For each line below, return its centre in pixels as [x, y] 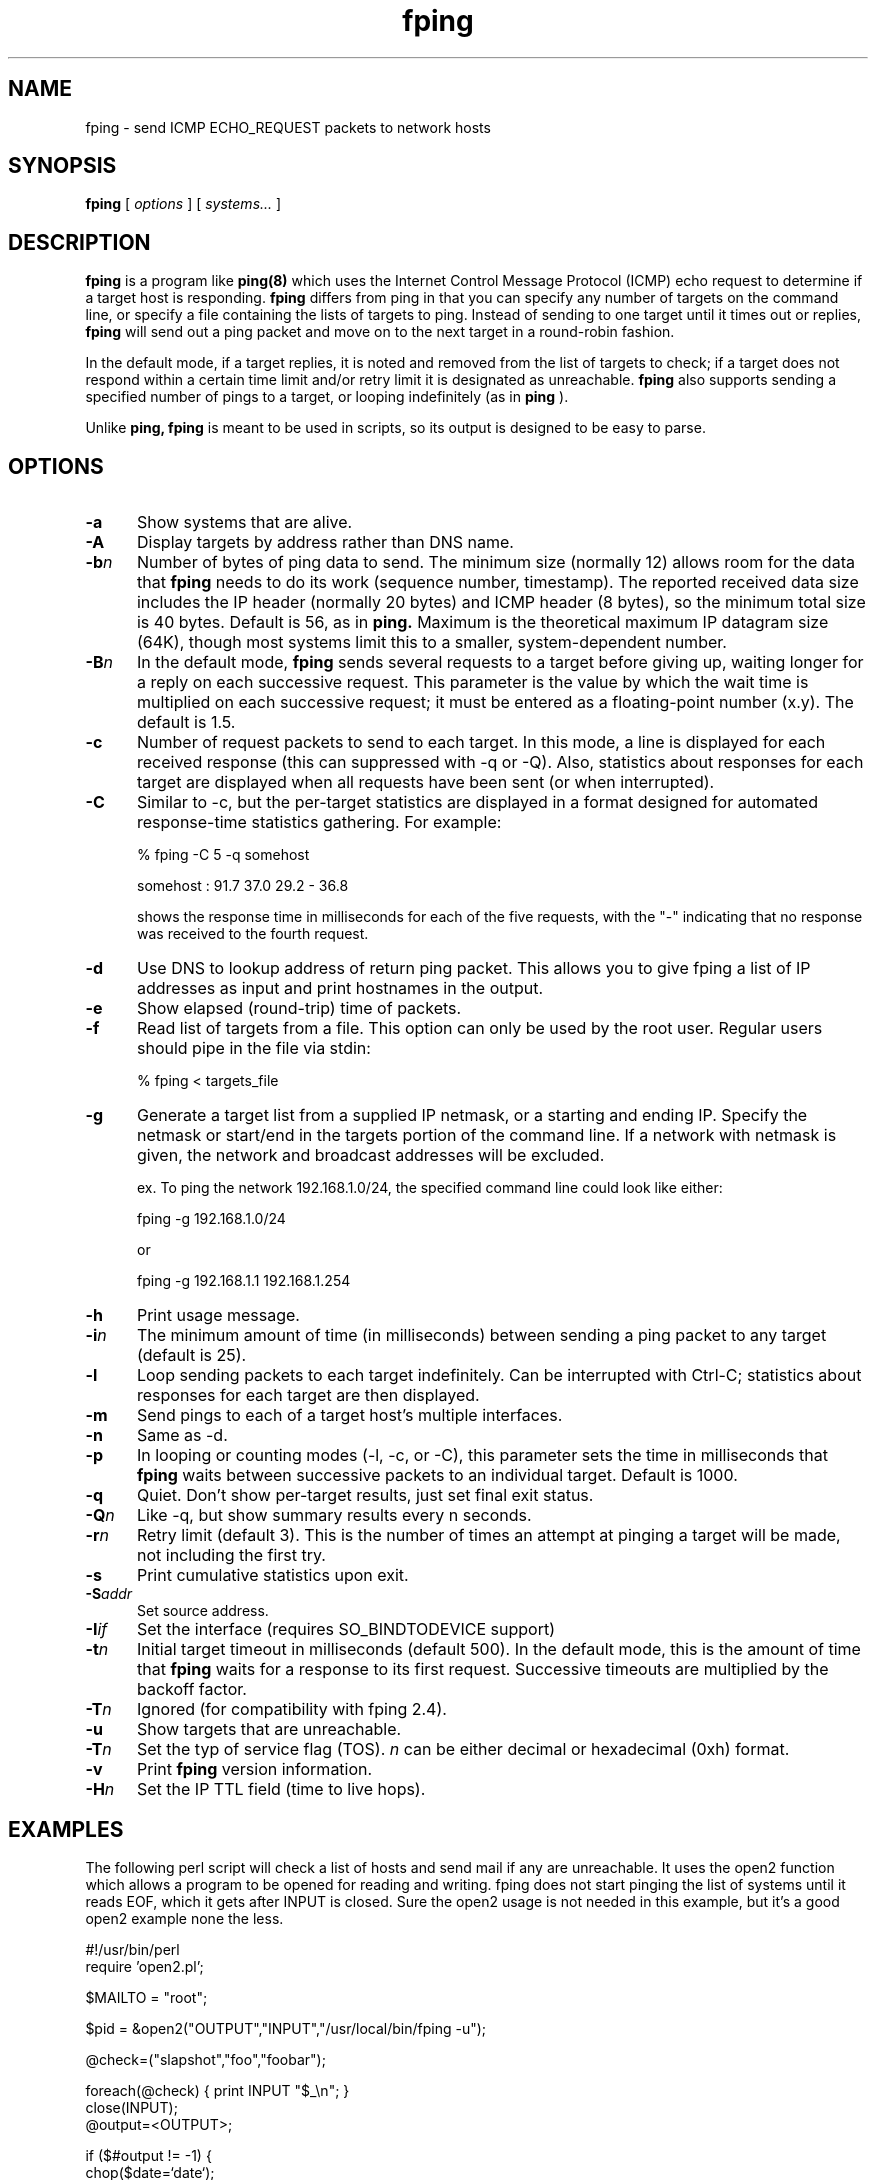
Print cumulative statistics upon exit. [272, 1575]
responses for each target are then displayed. [308, 1395]
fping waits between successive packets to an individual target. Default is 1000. [437, 1475]
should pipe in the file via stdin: [253, 1048]
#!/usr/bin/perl [132, 1949]
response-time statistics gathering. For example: [319, 822]
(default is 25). [191, 1355]
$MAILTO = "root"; [146, 1997]
